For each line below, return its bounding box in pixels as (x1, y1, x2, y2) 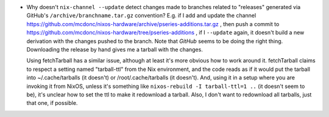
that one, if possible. (26, 99, 78, 107)
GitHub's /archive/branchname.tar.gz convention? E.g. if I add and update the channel (26, 12, 256, 19)
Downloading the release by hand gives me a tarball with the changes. (26, 45, 203, 53)
